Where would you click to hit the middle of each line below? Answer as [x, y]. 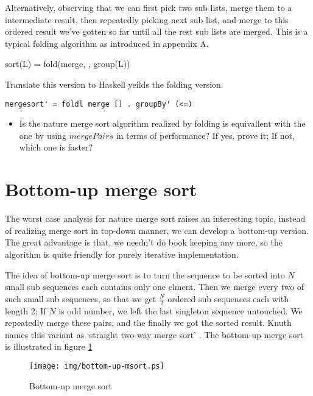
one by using [43, 135]
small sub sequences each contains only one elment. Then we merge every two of [155, 287]
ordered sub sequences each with [228, 298]
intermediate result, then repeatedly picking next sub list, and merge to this [147, 19]
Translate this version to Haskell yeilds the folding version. [114, 84]
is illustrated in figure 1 [49, 346]
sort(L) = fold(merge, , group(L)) [68, 64]
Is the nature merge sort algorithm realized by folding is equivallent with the [162, 123]
